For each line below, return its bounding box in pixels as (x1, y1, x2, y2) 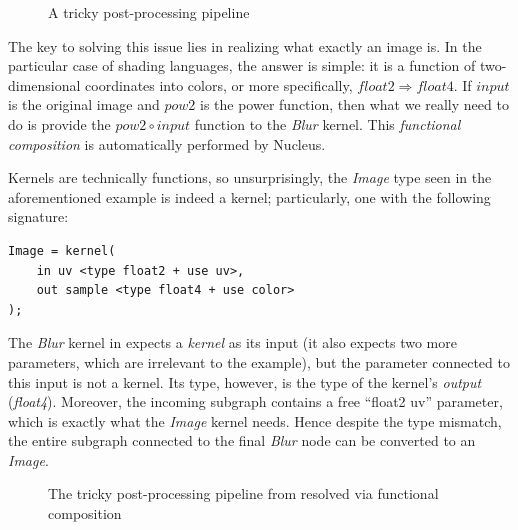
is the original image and (8, 94, 160, 115)
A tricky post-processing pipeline (48, 2, 250, 22)
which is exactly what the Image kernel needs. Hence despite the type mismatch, (8, 410, 502, 431)
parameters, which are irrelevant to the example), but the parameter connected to (8, 351, 510, 372)
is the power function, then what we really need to (199, 94, 509, 115)
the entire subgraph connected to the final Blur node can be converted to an (8, 430, 476, 451)
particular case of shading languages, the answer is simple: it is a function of (8, 55, 476, 76)
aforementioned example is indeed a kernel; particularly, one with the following (8, 186, 491, 207)
